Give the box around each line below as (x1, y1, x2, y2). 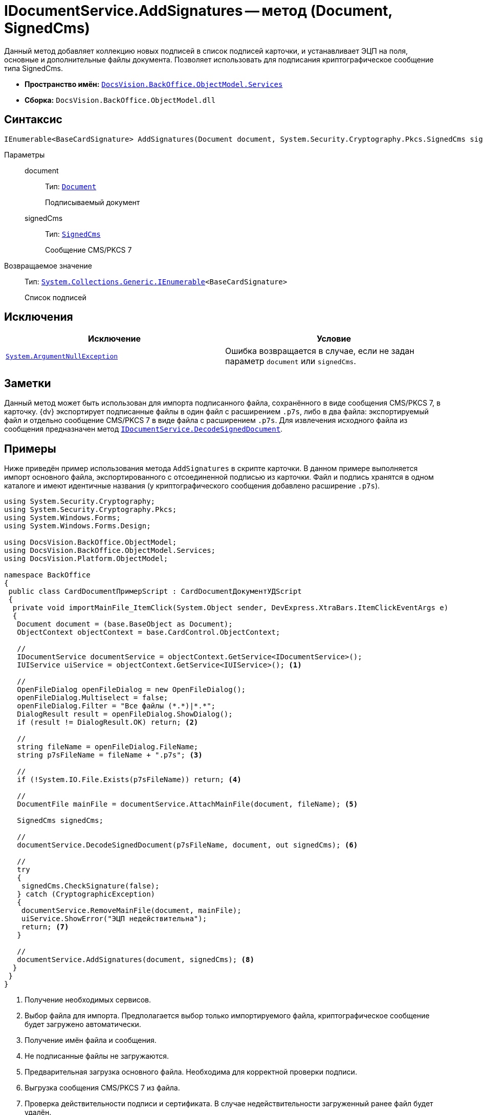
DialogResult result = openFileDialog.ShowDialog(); (17, 710, 233, 719)
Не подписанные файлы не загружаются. (25, 1052, 169, 1061)
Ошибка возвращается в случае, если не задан (225, 346, 414, 356)
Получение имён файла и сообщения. (25, 1036, 157, 1045)
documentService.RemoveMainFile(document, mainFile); (21, 906, 241, 915)
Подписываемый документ (45, 197, 140, 207)
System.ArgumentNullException (6, 352, 118, 360)
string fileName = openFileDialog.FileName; (17, 743, 199, 751)
